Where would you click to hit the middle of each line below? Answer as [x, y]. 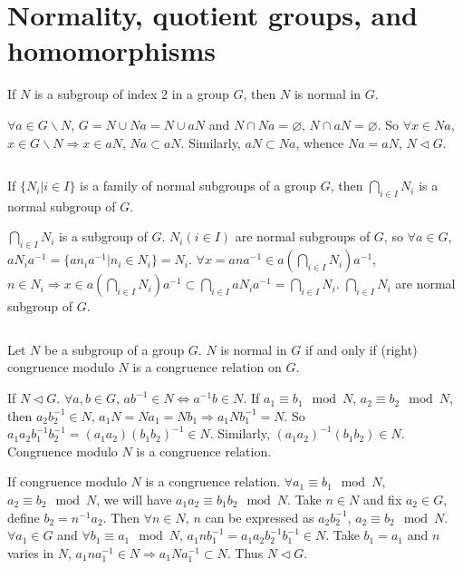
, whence [320, 142]
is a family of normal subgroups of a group [198, 186]
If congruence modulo [67, 481]
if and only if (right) [361, 349]
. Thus [245, 552]
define [24, 517]
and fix [382, 500]
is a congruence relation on [207, 367]
